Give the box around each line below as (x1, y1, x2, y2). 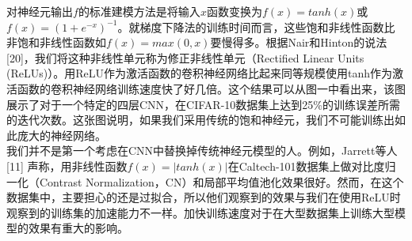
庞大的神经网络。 (17, 126, 106, 143)
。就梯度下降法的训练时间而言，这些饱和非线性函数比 (117, 18, 395, 35)
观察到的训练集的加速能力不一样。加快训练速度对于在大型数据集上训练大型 (6, 204, 395, 220)
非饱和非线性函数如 (6, 34, 106, 51)
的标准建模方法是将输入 (78, 3, 200, 19)
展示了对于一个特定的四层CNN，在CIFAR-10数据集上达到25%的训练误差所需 (6, 96, 400, 112)
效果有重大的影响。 (28, 220, 128, 236)
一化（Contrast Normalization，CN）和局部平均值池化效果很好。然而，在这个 (6, 173, 404, 190)
